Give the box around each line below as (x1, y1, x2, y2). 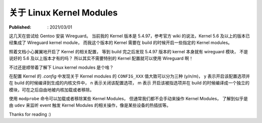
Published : (9, 24, 32, 30)
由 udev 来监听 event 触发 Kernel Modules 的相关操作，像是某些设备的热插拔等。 (9, 102, 171, 108)
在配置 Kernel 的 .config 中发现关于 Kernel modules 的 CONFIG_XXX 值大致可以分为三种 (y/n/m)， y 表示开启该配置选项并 (9, 73, 250, 79)
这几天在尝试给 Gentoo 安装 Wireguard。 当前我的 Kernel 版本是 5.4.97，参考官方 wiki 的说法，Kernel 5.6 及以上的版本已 (9, 33, 250, 39)
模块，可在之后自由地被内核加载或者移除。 (9, 87, 94, 92)
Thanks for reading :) (9, 111, 51, 117)
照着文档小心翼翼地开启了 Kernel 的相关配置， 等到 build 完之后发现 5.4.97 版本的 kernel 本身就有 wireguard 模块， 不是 (9, 48, 248, 54)
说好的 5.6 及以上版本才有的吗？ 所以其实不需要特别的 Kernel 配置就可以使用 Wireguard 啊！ (9, 56, 194, 61)
